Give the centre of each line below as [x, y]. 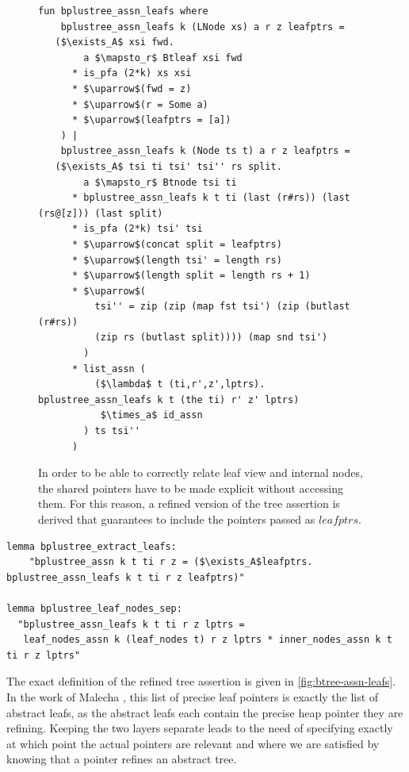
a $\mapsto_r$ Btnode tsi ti [160, 182]
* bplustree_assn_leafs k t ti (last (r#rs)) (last [211, 198]
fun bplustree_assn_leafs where [123, 11]
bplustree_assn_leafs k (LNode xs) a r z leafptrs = [203, 27]
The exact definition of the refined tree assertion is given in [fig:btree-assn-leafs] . [201, 681]
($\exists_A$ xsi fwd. [115, 42]
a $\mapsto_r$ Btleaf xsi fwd [163, 58]
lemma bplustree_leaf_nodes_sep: [94, 608]
